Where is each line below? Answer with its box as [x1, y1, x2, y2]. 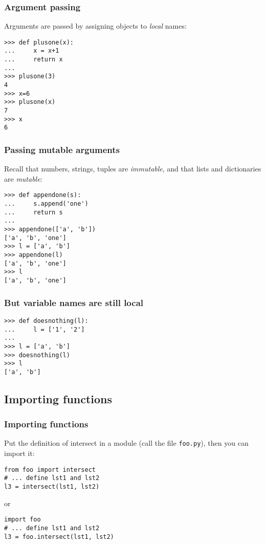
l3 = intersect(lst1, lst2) [4, 483, 100, 491]
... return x [4, 56, 63, 63]
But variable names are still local [4, 296, 144, 309]
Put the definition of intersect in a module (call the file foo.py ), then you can [4, 438, 249, 448]
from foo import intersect [4, 466, 96, 473]
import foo [4, 516, 41, 524]
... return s [4, 208, 63, 216]
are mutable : [4, 173, 42, 184]
